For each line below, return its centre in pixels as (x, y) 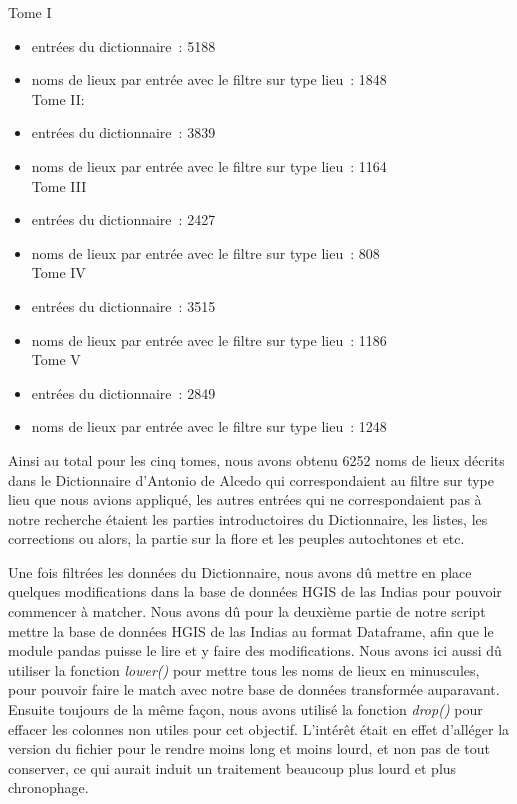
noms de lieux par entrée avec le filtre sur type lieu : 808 (205, 252)
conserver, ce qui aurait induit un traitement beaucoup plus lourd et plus (232, 767)
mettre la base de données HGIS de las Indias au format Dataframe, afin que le (251, 630)
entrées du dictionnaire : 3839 (123, 132)
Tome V (56, 359)
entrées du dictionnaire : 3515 (123, 305)
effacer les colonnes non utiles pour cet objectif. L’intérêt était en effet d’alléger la (259, 728)
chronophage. (48, 787)
